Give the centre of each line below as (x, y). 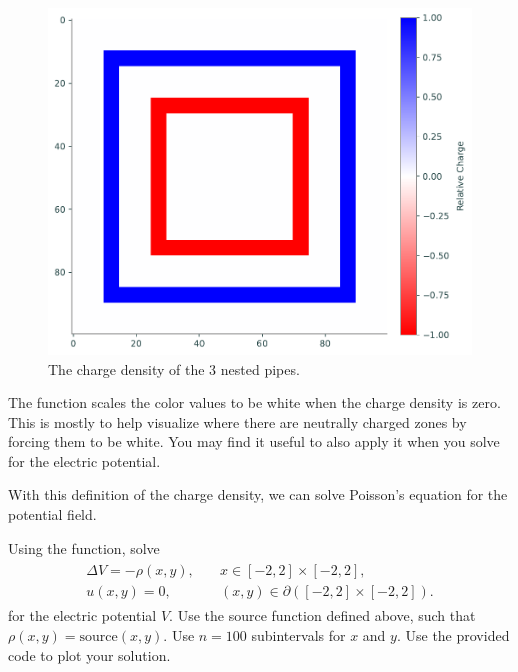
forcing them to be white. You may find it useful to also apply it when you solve (254, 441)
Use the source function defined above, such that (326, 615)
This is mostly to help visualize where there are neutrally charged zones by (237, 421)
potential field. (52, 514)
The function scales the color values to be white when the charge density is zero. (254, 402)
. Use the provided (453, 634)
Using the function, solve (84, 547)
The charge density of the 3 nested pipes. (174, 368)
